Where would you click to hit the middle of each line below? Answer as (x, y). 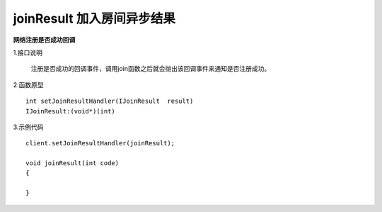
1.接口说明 (28, 52)
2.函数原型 (28, 84)
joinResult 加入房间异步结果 (94, 18)
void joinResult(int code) (73, 163)
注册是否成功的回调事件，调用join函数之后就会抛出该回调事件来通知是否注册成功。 (151, 69)
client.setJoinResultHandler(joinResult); (100, 143)
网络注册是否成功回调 (44, 40)
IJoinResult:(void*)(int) (71, 111)
